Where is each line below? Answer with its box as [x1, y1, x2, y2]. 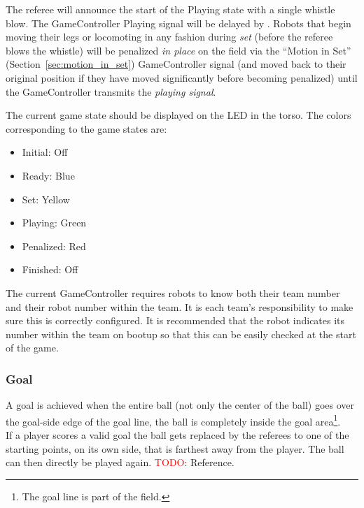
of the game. [6, 340, 59, 355]
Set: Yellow [22, 191, 70, 206]
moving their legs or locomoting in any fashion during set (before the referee [6, 29, 333, 44]
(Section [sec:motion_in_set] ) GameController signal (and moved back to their [6, 57, 346, 71]
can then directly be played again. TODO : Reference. [6, 455, 234, 470]
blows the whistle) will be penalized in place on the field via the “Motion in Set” [6, 43, 351, 57]
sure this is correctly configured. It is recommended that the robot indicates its [6, 313, 345, 328]
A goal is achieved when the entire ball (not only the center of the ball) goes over [6, 398, 355, 412]
